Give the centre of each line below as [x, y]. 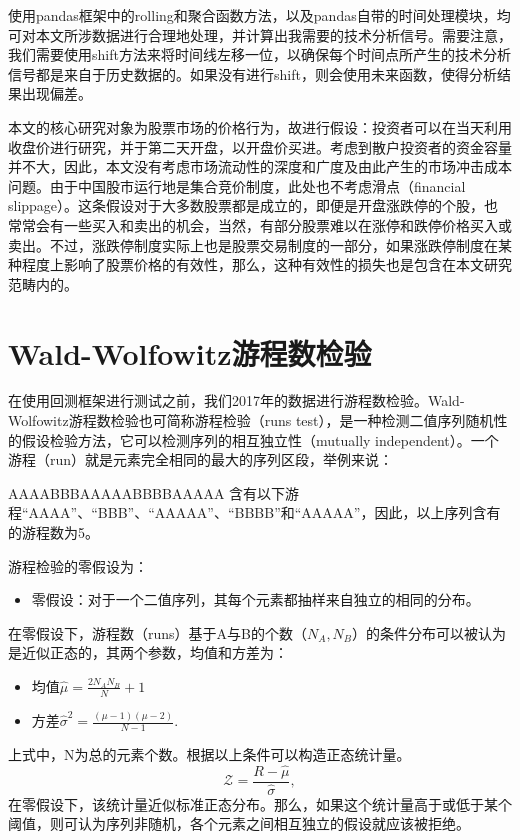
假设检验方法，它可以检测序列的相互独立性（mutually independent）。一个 [260, 439]
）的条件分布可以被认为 [429, 632]
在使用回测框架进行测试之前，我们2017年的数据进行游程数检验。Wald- [236, 400]
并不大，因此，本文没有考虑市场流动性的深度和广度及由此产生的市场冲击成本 [260, 166]
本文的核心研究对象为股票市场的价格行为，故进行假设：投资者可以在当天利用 [260, 126]
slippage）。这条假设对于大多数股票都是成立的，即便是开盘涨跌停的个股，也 [253, 205]
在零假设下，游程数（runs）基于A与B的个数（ [157, 632]
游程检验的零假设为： [78, 565]
